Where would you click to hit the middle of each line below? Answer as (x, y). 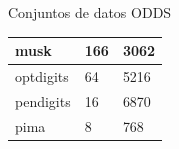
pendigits (43, 100)
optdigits (42, 75)
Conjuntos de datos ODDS (90, 12)
